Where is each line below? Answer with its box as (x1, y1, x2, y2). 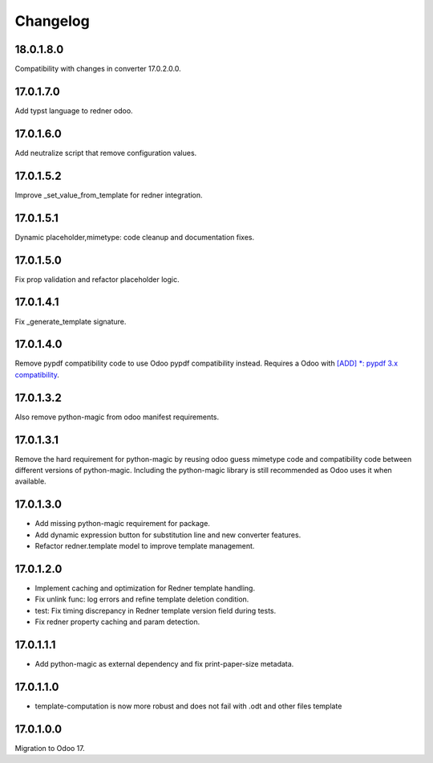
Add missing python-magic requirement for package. (34, 519, 210, 528)
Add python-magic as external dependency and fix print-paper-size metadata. (34, 659, 294, 669)
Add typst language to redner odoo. (14, 105, 133, 116)
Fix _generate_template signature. (14, 316, 127, 326)
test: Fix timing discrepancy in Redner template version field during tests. (34, 606, 277, 615)
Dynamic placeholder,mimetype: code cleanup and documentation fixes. (14, 232, 255, 242)
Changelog (14, 12, 90, 30)
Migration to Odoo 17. (14, 743, 86, 753)
